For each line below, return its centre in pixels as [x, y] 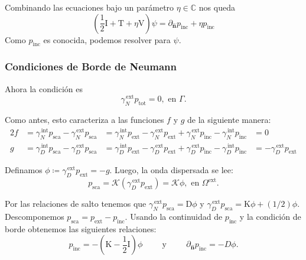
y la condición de [270, 217]
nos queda [217, 7]
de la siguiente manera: [229, 120]
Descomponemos [35, 217]
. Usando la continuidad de [174, 217]
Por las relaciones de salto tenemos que [76, 204]
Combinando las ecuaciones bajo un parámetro [89, 7]
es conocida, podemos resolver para [107, 39]
